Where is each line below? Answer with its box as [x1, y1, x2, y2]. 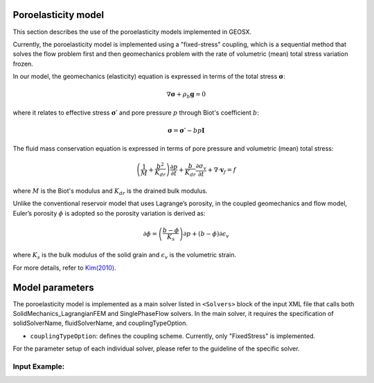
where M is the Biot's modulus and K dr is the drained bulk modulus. [12, 187, 208, 196]
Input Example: [12, 362, 65, 371]
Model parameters [12, 281, 94, 293]
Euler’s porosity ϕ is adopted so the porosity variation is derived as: [12, 209, 206, 217]
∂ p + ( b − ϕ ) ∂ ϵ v [183, 230, 230, 239]
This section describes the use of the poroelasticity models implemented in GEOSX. [12, 28, 252, 36]
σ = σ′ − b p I [167, 127, 205, 134]
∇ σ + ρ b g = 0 [166, 91, 206, 100]
